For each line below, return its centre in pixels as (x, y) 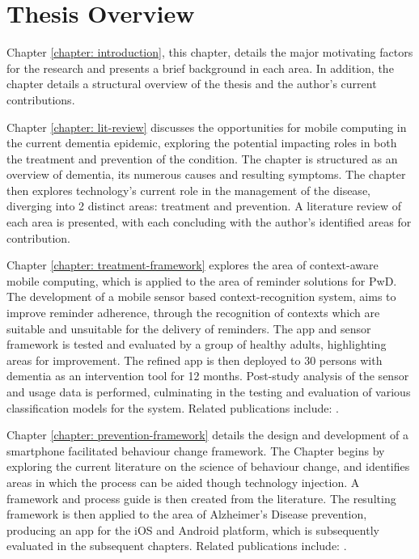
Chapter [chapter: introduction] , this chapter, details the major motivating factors (210, 52)
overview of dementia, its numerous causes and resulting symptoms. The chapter (206, 174)
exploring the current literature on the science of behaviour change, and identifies (208, 466)
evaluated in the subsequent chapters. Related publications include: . (177, 546)
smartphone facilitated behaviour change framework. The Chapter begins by (196, 450)
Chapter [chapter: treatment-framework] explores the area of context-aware (193, 265)
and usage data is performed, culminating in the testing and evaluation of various (209, 392)
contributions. (41, 99)
